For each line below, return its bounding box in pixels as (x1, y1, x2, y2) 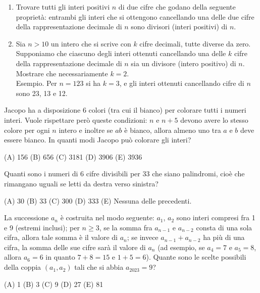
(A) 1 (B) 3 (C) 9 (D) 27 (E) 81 (4, 278, 103, 289)
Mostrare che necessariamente (16, 68, 108, 78)
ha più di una (203, 232, 245, 242)
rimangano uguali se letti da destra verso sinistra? (4, 178, 159, 188)
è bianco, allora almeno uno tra (124, 124, 221, 135)
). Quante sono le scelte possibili (146, 252, 246, 262)
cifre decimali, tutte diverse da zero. (139, 38, 251, 48)
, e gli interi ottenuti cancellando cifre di (119, 78, 244, 88)
